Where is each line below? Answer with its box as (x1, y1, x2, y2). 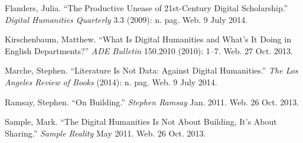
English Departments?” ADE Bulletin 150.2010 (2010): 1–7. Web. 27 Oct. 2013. (5, 44, 293, 56)
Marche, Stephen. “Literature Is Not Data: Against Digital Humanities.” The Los (5, 64, 298, 77)
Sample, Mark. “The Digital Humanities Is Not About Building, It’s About (5, 115, 277, 128)
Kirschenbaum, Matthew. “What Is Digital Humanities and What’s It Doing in (5, 33, 291, 45)
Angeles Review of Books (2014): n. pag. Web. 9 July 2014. (5, 75, 217, 88)
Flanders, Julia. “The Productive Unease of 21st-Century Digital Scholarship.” (5, 2, 288, 14)
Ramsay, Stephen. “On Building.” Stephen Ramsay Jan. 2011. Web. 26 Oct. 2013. (5, 95, 299, 108)
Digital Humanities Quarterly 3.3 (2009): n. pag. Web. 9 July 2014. (5, 13, 248, 25)
